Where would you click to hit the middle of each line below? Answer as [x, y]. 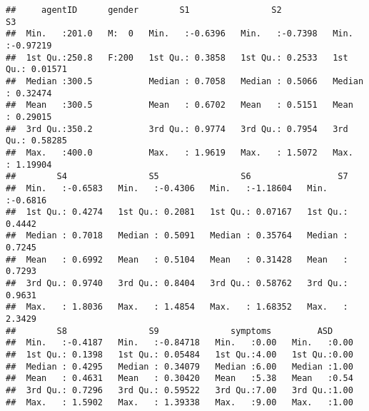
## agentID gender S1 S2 [144, 10]
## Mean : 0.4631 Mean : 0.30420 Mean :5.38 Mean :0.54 [180, 379]
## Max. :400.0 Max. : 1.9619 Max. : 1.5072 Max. [180, 152]
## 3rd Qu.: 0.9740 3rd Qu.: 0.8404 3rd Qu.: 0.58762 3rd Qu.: [177, 284]
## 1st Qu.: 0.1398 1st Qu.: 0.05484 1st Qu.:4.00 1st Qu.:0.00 [180, 355]
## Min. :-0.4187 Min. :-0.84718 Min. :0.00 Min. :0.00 [180, 343]
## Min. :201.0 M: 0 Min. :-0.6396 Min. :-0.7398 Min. [180, 34]
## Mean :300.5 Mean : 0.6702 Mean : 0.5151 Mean [180, 105]
